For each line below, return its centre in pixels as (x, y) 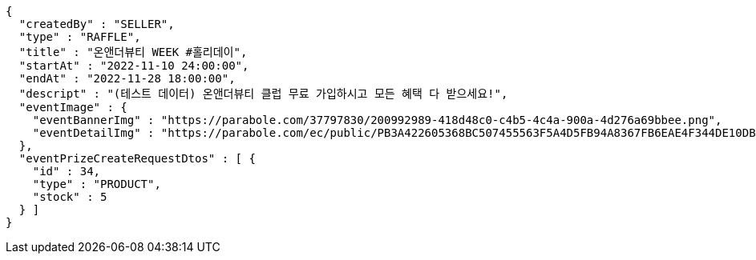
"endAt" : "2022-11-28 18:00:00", (127, 78)
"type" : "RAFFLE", (80, 37)
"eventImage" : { (73, 107)
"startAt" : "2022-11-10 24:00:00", (134, 66)
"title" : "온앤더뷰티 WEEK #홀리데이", (133, 52)
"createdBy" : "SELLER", (97, 24)
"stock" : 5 (70, 197)
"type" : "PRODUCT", (97, 184)
